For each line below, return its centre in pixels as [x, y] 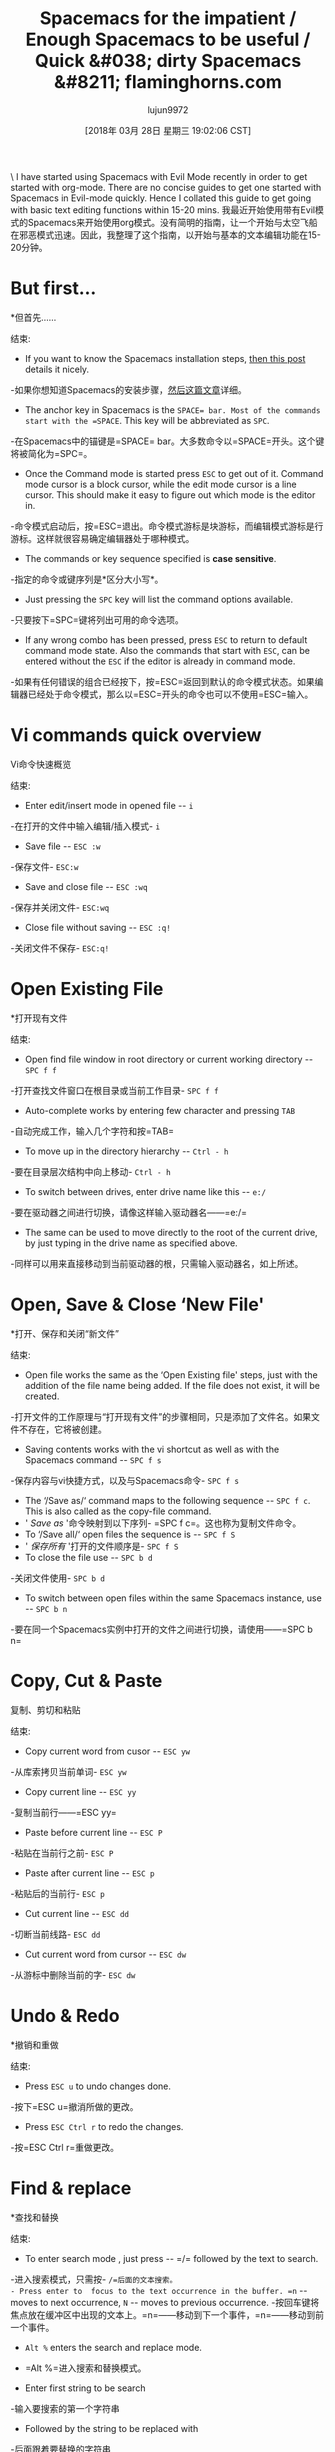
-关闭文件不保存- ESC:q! [60, 948]
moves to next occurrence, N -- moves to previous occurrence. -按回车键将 [165, 2302]
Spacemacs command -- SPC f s [93, 1459]
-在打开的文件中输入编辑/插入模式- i [85, 826]
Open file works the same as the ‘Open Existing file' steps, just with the [171, 1374]
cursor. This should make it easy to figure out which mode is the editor [170, 494]
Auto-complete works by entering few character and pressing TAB [160, 1110]
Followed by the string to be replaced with [111, 2428]
